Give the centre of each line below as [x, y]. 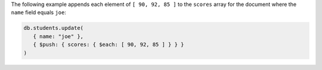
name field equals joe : [39, 12]
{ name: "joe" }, [58, 36]
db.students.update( [53, 28]
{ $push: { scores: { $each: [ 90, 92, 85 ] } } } [109, 45]
